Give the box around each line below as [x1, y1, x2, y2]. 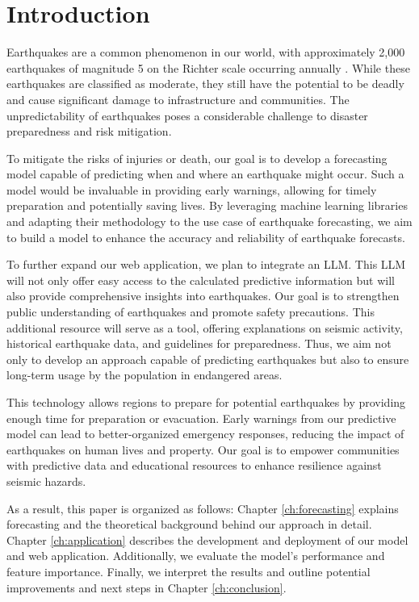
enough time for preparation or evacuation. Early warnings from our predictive [6, 409, 396, 426]
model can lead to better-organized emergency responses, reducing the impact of [6, 425, 404, 442]
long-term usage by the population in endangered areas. [6, 366, 283, 383]
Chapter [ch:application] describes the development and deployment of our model [6, 531, 409, 548]
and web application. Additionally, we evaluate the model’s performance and [6, 547, 385, 564]
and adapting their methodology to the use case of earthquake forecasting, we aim [6, 213, 413, 230]
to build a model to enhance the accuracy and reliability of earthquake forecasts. [6, 228, 405, 245]
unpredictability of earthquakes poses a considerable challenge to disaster [6, 107, 368, 123]
